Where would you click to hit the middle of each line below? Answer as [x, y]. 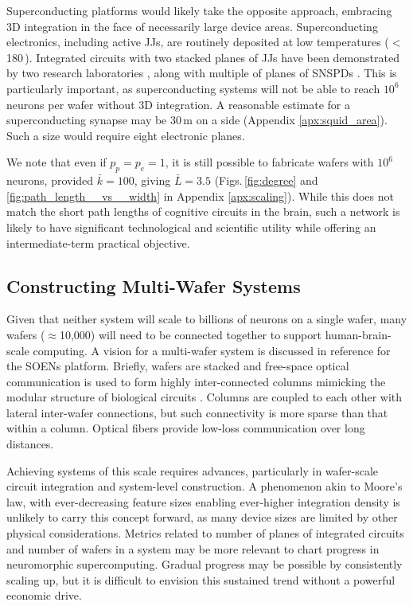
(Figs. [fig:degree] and [266, 180]
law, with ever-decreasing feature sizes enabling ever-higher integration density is [203, 501]
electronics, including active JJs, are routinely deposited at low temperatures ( [198, 42]
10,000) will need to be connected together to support [191, 334]
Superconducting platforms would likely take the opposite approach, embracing [199, 10]
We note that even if [56, 162]
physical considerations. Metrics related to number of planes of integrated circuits [205, 533]
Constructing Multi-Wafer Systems [154, 285]
